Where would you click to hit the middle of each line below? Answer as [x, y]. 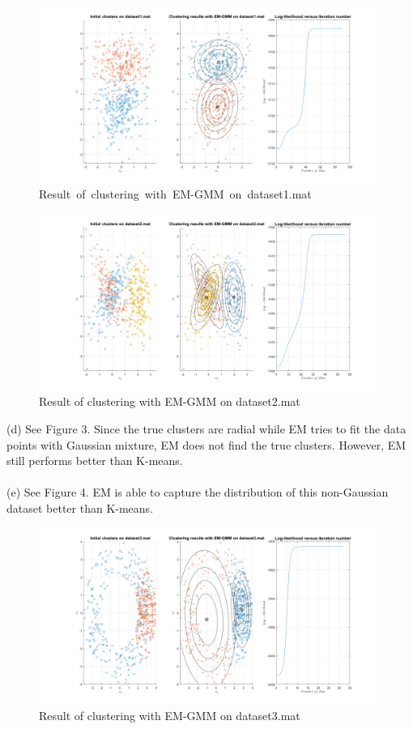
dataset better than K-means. [80, 507]
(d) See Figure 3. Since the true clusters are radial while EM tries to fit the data [206, 428]
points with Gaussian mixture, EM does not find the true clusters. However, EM [206, 444]
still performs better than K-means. [95, 460]
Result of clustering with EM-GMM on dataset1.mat [175, 194]
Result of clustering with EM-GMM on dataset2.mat [170, 401]
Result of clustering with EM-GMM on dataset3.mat [170, 715]
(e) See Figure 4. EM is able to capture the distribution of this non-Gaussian [198, 492]
